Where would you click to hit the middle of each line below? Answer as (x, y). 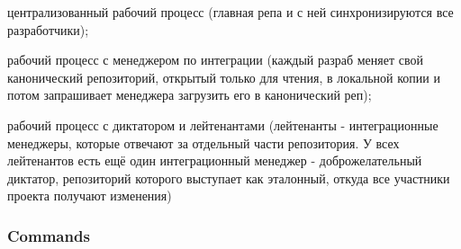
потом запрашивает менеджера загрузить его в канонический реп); (190, 95)
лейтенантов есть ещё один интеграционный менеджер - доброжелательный (215, 160)
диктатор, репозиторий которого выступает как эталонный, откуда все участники (229, 178)
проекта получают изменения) (90, 196)
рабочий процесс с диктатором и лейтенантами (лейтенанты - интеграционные (223, 124)
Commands (49, 235)
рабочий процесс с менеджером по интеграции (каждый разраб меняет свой (215, 60)
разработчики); (48, 29)
